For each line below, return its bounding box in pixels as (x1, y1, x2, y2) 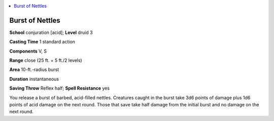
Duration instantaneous (9, 76, 59, 82)
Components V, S (9, 48, 47, 54)
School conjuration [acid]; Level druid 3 (9, 29, 93, 35)
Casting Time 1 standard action (9, 38, 76, 45)
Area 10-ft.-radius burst (9, 66, 59, 73)
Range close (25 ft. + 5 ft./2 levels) (9, 57, 82, 63)
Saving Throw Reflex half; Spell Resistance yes (9, 85, 110, 91)
